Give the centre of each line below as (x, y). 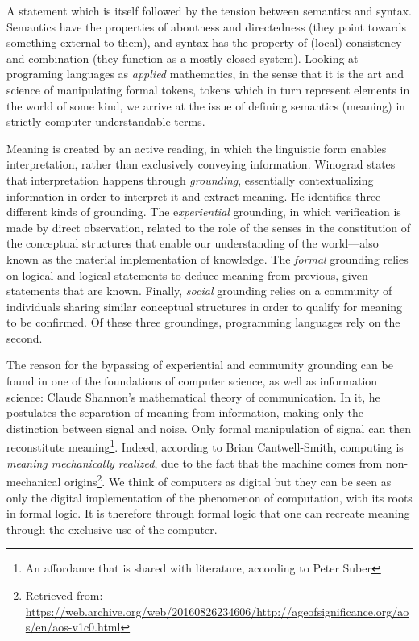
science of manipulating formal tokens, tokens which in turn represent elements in (208, 89)
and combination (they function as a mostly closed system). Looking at (183, 58)
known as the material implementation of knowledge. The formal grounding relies (207, 258)
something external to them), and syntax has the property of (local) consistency (204, 42)
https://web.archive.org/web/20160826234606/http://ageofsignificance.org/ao (217, 611)
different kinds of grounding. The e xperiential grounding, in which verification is (204, 212)
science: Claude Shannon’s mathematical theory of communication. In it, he (193, 396)
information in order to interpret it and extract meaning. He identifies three (194, 196)
